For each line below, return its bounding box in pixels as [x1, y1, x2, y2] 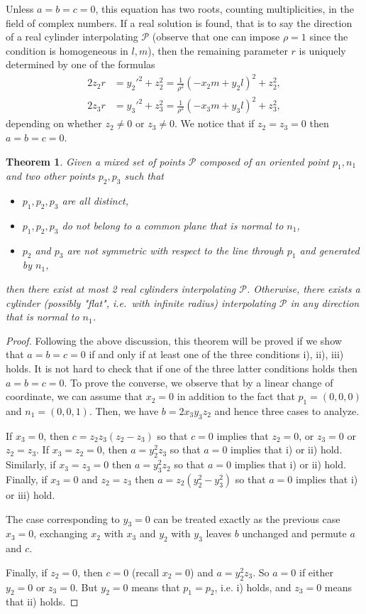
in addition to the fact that [177, 389, 295, 404]
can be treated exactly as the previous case [153, 511, 340, 526]
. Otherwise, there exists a [246, 281, 360, 296]
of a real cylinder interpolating [6, 29, 138, 44]
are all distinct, [62, 193, 129, 208]
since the [309, 29, 348, 44]
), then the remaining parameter [148, 43, 288, 58]
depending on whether [6, 116, 102, 131]
